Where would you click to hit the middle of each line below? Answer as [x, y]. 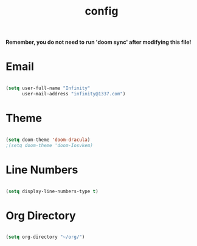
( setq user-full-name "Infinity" [48, 88]
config [102, 11]
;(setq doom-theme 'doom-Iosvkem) [50, 145]
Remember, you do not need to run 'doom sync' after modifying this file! [98, 42]
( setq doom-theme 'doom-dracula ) [48, 140]
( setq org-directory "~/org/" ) [45, 237]
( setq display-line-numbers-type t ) [52, 191]
